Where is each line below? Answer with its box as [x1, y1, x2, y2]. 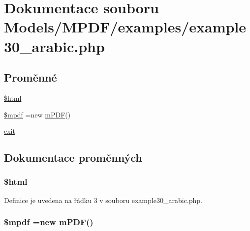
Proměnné [4, 70, 57, 85]
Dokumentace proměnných [4, 150, 142, 165]
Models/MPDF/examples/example [4, 17, 247, 37]
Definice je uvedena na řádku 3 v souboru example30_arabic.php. [4, 195, 202, 205]
